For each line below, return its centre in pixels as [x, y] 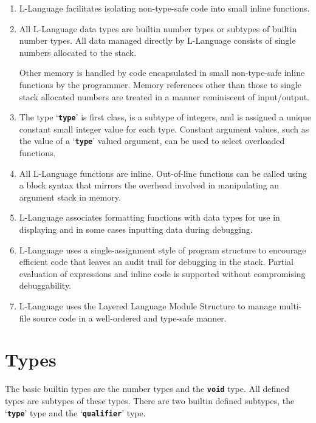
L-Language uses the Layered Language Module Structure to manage [148, 306]
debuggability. [45, 285]
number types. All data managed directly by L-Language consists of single [157, 40]
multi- [290, 306]
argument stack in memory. [70, 197]
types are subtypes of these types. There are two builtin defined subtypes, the [150, 400]
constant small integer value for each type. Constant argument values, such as [164, 129]
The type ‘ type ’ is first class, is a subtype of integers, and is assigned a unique [165, 117]
